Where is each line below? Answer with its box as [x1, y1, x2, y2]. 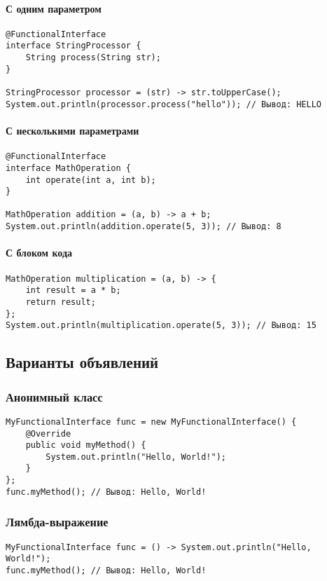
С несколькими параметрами [6, 123, 139, 137]
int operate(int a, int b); [25, 175, 156, 185]
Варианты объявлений [6, 351, 159, 373]
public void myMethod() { [25, 440, 146, 451]
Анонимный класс [6, 388, 103, 405]
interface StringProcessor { [6, 41, 141, 51]
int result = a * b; [25, 285, 121, 296]
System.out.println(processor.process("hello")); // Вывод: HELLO [6, 99, 322, 109]
